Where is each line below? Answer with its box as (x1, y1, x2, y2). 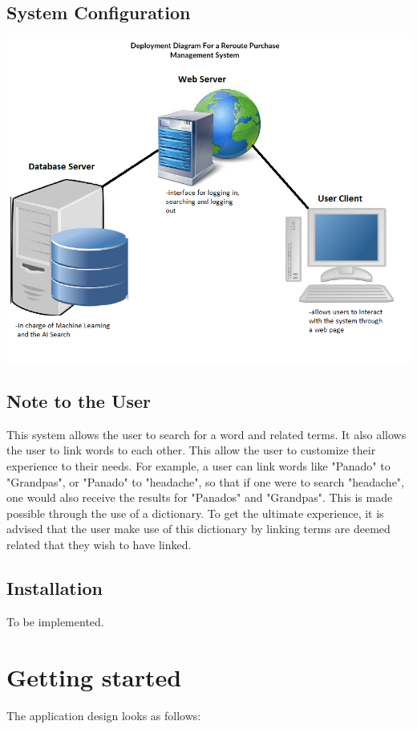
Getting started (6, 660, 182, 693)
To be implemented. (6, 613, 104, 629)
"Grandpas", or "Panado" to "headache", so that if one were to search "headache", (6, 473, 404, 490)
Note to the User (6, 389, 152, 413)
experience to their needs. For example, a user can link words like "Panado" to (6, 458, 391, 474)
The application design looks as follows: (6, 707, 201, 723)
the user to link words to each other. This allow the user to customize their (6, 442, 376, 458)
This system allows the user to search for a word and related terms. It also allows (6, 426, 407, 442)
